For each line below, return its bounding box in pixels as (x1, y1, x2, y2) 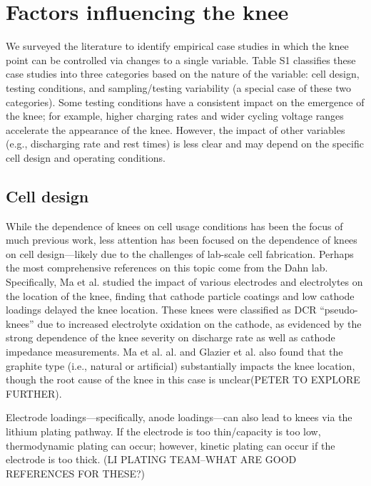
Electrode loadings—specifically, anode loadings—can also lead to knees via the (6, 410, 352, 425)
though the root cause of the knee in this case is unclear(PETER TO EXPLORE (6, 372, 360, 387)
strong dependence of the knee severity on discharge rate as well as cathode (6, 330, 335, 345)
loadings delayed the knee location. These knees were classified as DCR (6, 302, 317, 317)
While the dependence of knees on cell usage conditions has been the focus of (6, 218, 343, 233)
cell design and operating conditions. (6, 150, 166, 165)
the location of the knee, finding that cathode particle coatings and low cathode (6, 288, 355, 303)
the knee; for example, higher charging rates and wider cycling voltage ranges (6, 108, 344, 123)
